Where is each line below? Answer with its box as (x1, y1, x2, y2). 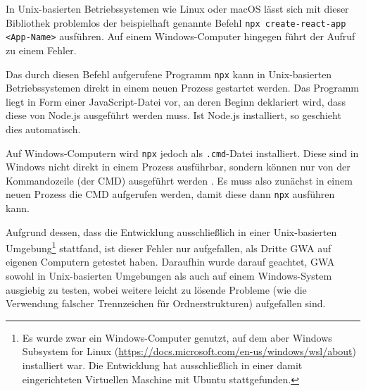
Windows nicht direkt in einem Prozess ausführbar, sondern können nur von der (6, 159, 351, 174)
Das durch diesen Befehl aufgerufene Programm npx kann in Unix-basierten (6, 66, 332, 81)
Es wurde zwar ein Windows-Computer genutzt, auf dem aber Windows (22, 330, 332, 345)
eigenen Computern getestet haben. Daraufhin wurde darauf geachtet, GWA (6, 254, 335, 269)
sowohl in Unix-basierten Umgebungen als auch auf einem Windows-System (6, 268, 332, 283)
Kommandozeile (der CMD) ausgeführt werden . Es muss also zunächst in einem (6, 173, 353, 187)
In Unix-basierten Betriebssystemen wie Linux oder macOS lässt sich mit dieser (6, 1, 349, 15)
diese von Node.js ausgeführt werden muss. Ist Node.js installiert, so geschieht (6, 108, 341, 123)
